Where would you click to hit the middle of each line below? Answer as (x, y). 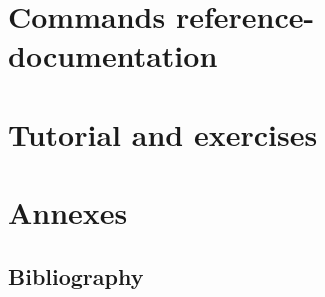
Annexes (68, 212)
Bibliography (76, 275)
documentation (113, 55)
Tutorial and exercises (163, 133)
